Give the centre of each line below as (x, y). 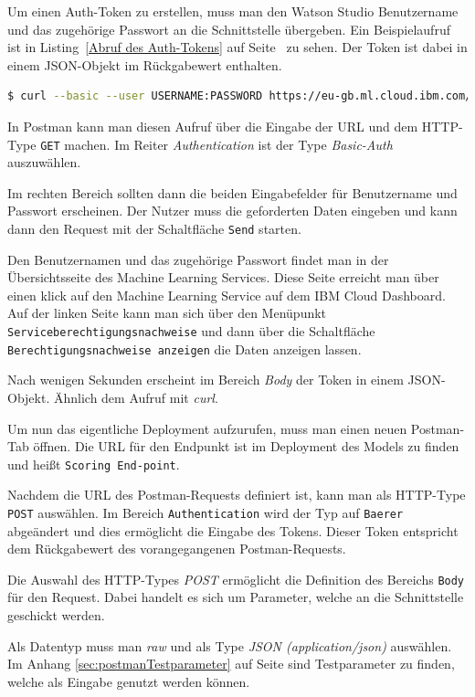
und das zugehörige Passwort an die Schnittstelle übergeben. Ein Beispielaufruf (229, 29)
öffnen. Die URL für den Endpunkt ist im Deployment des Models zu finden (246, 446)
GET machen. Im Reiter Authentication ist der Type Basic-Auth (216, 144)
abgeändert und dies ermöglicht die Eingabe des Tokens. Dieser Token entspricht (233, 530)
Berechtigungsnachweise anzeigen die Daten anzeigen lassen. (185, 348)
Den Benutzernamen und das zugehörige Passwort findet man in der (198, 259)
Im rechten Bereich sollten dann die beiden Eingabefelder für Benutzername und (232, 192)
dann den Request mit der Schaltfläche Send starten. (154, 228)
